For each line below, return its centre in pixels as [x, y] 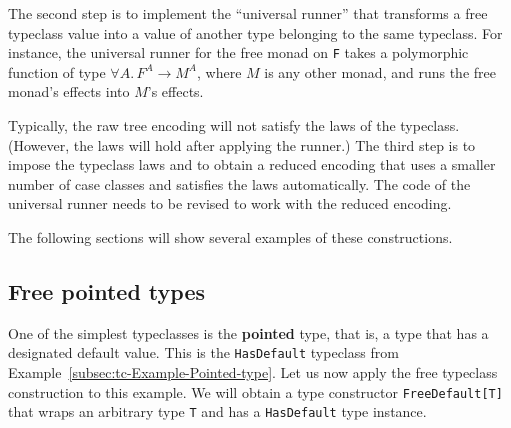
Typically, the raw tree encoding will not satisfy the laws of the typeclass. [234, 125]
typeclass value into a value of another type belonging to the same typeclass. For [255, 32]
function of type [57, 71]
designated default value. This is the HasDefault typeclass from [203, 352]
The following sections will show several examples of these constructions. [230, 237]
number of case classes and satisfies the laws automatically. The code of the [239, 183]
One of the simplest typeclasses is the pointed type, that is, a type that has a [248, 332]
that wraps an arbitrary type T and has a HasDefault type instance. [217, 411]
